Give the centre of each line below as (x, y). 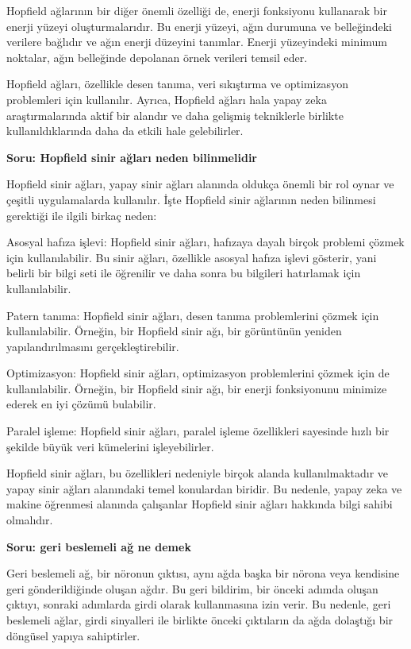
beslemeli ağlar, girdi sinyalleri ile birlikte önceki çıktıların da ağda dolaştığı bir (200, 620)
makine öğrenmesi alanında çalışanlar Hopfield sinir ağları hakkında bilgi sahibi (200, 504)
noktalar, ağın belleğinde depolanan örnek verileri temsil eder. (157, 57)
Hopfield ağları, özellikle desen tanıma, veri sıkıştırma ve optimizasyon (177, 84)
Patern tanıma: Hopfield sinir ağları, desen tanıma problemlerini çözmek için (193, 315)
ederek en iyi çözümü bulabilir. (81, 404)
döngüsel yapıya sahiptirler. (73, 635)
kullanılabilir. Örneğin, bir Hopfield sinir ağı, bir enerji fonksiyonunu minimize (197, 388)
